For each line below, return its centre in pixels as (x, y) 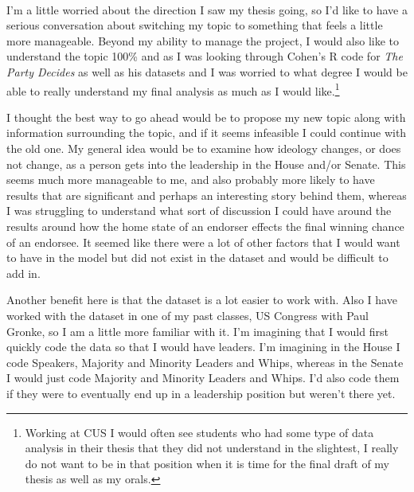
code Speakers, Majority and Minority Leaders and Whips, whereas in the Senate (205, 362)
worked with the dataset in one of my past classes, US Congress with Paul (187, 315)
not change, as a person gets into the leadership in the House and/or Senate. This (206, 164)
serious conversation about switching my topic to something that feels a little (195, 25)
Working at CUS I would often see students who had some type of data (199, 432)
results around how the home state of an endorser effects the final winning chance (205, 226)
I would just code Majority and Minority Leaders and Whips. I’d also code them (203, 378)
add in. (23, 273)
